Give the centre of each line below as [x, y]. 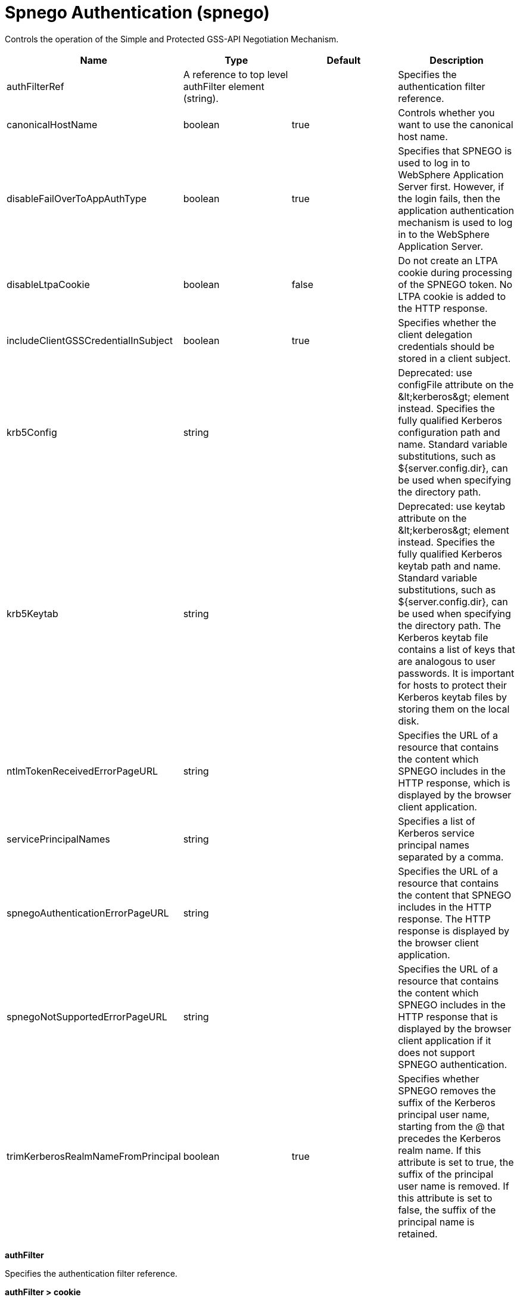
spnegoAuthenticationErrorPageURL [88, 913]
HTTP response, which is [454, 783]
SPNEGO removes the [447, 1090]
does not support [437, 1052]
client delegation [435, 334]
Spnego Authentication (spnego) [137, 13]
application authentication [456, 210]
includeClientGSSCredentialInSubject [90, 340]
